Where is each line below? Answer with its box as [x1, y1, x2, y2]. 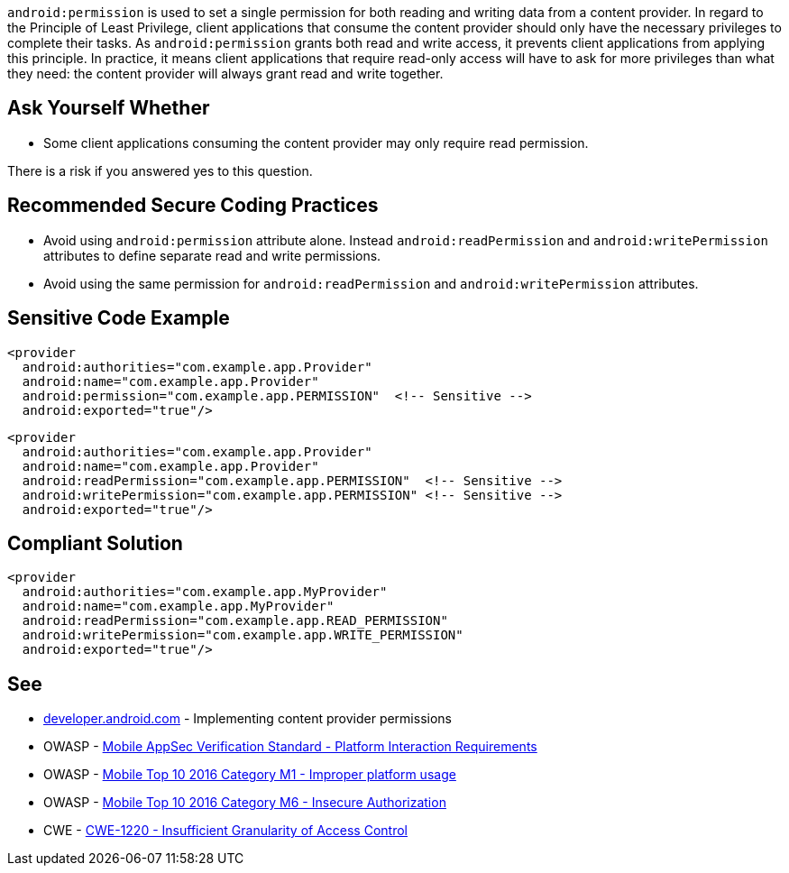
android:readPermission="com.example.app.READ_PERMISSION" [22, 613, 448, 629]
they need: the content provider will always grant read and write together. [7, 66, 444, 81]
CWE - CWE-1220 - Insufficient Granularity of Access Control [43, 822, 408, 839]
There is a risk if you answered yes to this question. [7, 162, 313, 179]
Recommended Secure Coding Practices [7, 194, 379, 217]
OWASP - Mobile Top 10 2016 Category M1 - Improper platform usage [43, 767, 456, 783]
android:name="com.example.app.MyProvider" [22, 599, 335, 614]
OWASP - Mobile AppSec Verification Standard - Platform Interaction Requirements [43, 739, 537, 755]
